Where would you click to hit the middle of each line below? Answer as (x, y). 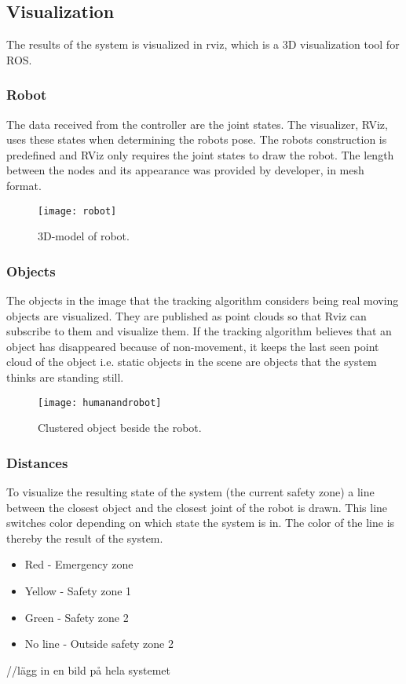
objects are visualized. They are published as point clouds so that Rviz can (187, 315)
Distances (37, 462)
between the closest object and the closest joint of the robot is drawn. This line (197, 507)
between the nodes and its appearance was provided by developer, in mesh (185, 170)
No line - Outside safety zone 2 (99, 644)
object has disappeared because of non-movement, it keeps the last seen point (193, 346)
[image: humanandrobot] (100, 402)
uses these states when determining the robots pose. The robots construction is (197, 139)
